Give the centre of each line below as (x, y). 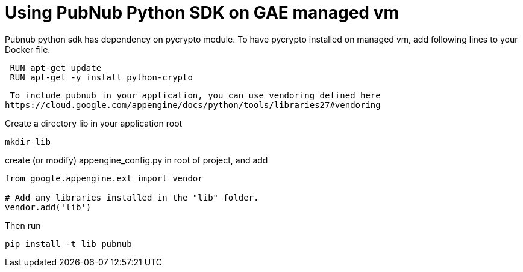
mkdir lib (28, 141)
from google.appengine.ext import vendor (104, 178)
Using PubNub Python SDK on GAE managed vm (202, 13)
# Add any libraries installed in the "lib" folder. (132, 197)
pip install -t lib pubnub (68, 243)
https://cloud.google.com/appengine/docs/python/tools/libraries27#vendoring (193, 105)
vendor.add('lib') (48, 207)
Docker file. (28, 49)
